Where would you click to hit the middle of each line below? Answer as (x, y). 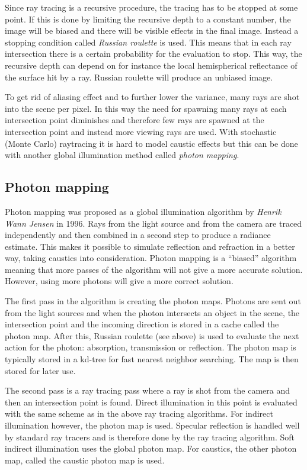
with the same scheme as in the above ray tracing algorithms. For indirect (139, 413)
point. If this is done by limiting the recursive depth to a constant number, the (148, 19)
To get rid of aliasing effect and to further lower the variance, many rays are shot (152, 97)
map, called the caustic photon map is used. (85, 460)
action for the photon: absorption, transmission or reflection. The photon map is (151, 347)
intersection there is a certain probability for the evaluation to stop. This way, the (153, 54)
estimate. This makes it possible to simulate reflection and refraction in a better (150, 246)
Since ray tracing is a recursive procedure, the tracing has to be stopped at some (151, 7)
